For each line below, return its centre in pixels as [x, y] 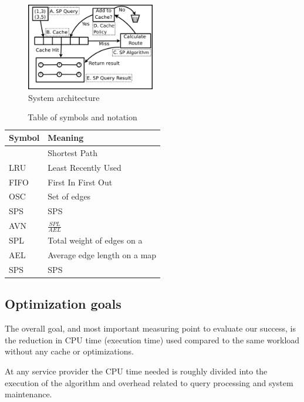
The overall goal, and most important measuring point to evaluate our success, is [151, 328]
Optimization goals [63, 304]
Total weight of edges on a [95, 240]
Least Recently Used [85, 167]
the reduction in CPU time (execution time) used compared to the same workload [152, 339]
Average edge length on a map [102, 255]
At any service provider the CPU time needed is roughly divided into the [136, 371]
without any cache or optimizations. [69, 351]
